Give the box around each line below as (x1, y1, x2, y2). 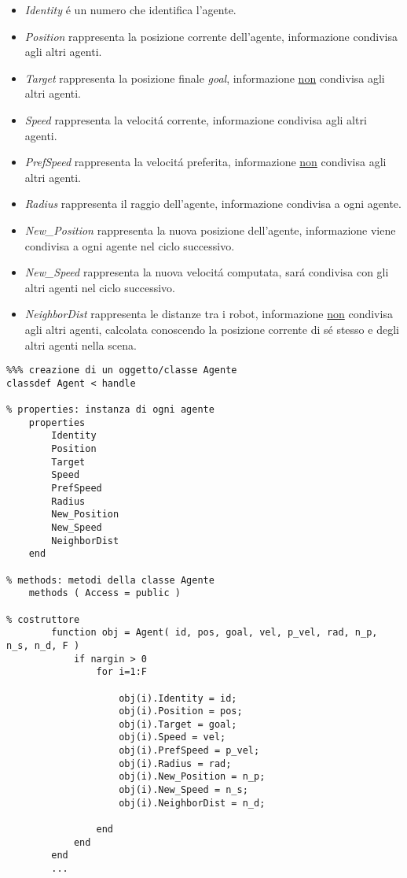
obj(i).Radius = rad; (119, 758, 232, 769)
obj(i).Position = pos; (119, 706, 243, 717)
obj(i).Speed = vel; (119, 732, 226, 743)
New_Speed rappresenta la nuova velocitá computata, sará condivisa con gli (24, 264, 389, 280)
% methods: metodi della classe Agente (6, 574, 214, 586)
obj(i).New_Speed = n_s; (119, 784, 248, 796)
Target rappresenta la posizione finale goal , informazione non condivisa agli (24, 69, 385, 86)
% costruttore (6, 613, 80, 625)
